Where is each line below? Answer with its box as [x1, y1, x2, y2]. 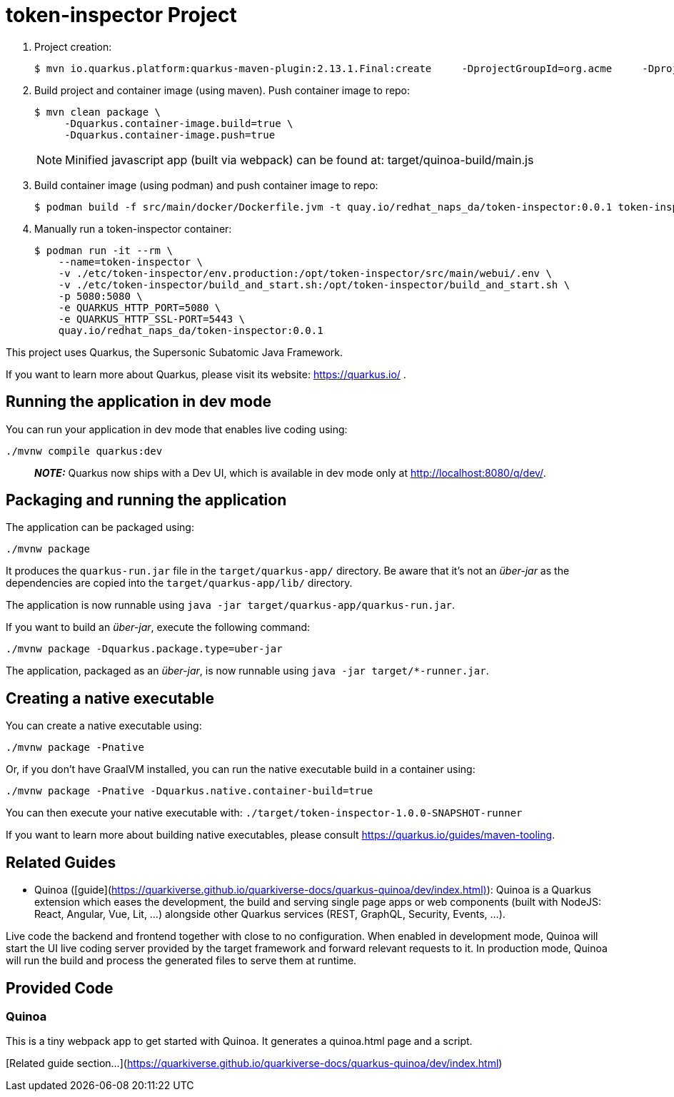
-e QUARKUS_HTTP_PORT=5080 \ [58, 301, 221, 313]
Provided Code [6, 979, 114, 997]
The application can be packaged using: [6, 521, 194, 534]
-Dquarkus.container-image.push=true [64, 128, 276, 141]
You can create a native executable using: [6, 719, 202, 732]
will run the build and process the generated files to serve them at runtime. [6, 954, 357, 967]
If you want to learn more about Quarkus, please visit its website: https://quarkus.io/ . [6, 368, 406, 380]
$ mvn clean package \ [34, 106, 161, 118]
